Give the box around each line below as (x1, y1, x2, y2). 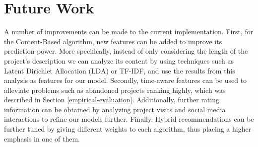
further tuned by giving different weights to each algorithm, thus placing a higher (4, 124, 252, 134)
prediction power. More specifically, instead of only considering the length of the (4, 46, 248, 56)
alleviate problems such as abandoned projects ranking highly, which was (4, 84, 226, 95)
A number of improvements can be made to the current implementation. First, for (4, 26, 254, 37)
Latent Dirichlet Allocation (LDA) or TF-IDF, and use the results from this (4, 65, 235, 75)
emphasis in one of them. (4, 133, 80, 144)
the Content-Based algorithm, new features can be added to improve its (4, 36, 222, 46)
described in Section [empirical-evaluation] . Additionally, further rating (4, 94, 219, 105)
